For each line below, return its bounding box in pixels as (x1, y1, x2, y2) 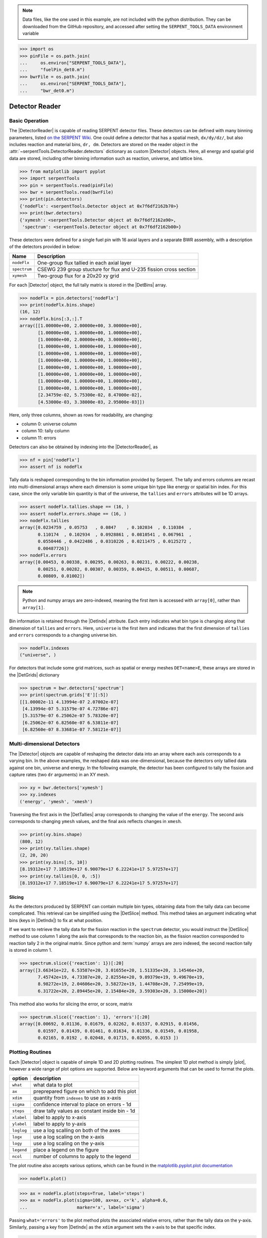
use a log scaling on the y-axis (33, 1140, 105, 1147)
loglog (12, 1128, 27, 1133)
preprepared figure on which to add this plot (33, 1088, 136, 1095)
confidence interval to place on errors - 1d (33, 1101, 132, 1108)
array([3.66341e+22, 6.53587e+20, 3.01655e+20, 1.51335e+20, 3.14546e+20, (19, 967, 205, 973)
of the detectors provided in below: (9, 244, 81, 250)
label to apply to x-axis (33, 1114, 87, 1121)
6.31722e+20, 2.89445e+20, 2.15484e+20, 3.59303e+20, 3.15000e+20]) (38, 988, 208, 994)
